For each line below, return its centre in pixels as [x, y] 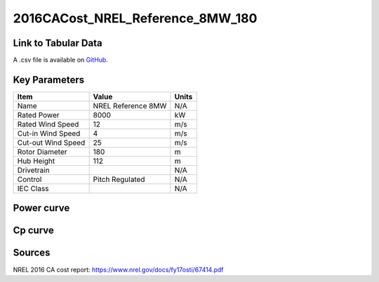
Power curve [41, 208]
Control [29, 179]
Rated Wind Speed [48, 124]
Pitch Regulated [119, 179]
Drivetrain [33, 170]
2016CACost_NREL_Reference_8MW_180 [135, 18]
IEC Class [33, 188]
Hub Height [36, 161]
